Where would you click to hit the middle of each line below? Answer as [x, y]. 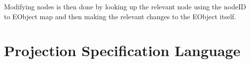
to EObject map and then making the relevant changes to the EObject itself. [120, 16]
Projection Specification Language [122, 50]
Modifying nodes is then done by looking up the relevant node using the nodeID [125, 7]
